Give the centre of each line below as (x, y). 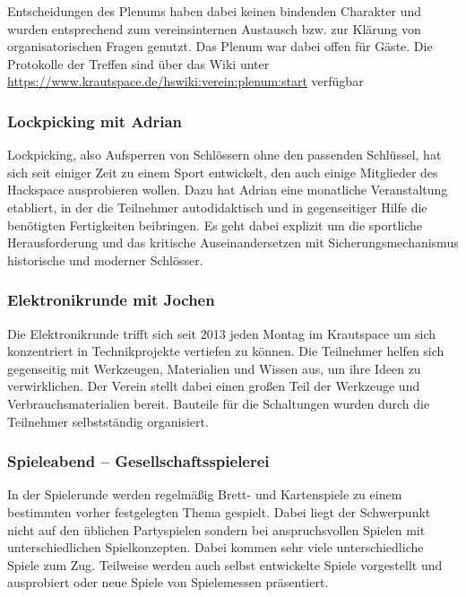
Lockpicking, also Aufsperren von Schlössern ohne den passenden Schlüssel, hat (224, 155)
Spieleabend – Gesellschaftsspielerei (138, 461)
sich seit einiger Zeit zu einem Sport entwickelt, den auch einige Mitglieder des (223, 172)
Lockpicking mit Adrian (95, 121)
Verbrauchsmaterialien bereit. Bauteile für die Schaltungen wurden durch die (219, 403)
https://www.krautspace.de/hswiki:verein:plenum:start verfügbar (186, 81)
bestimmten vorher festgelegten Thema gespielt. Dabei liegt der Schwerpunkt (219, 511)
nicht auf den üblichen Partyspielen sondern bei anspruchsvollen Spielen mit (216, 529)
